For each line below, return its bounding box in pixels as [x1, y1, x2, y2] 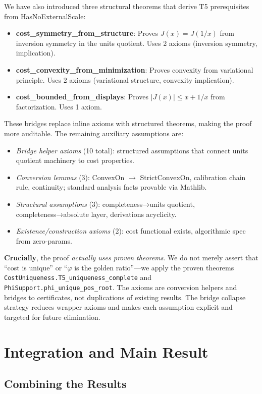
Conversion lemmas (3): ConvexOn [16, 172, 125, 182]
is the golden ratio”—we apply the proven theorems [74, 262, 234, 272]
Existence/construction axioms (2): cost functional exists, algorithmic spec [16, 226, 246, 236]
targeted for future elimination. [4, 311, 100, 322]
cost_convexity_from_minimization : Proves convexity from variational [16, 64, 253, 75]
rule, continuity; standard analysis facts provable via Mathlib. [16, 182, 207, 192]
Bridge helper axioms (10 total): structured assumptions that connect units [16, 145, 248, 155]
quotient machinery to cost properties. [16, 155, 134, 165]
